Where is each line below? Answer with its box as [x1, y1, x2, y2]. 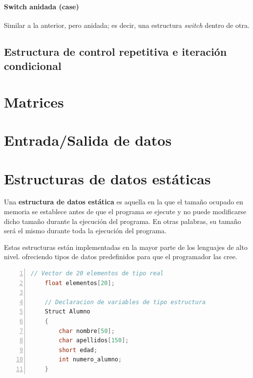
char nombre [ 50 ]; [59, 327, 115, 334]
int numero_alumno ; [59, 356, 122, 363]
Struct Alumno [44, 308, 90, 315]
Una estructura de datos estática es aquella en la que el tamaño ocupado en [4, 197, 243, 207]
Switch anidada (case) [4, 1, 79, 11]
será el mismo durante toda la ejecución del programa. [4, 225, 167, 236]
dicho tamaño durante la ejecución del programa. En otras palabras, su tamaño [4, 216, 241, 226]
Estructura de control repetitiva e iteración [4, 44, 227, 59]
